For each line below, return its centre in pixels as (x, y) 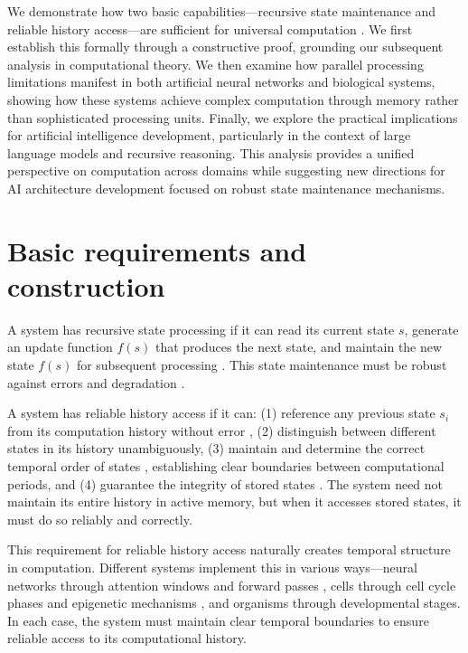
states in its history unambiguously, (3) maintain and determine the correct (216, 448)
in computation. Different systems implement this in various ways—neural (212, 567)
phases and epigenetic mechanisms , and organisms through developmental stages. (234, 603)
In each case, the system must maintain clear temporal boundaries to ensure (218, 620)
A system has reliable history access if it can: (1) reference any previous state (221, 413)
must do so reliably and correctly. (100, 519)
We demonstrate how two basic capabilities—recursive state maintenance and (222, 11)
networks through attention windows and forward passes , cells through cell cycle (232, 585)
